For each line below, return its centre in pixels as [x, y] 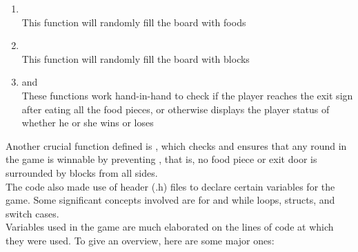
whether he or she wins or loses [88, 123]
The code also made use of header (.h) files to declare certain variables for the [170, 186]
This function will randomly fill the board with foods [134, 22]
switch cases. [32, 213]
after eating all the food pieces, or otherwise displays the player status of [176, 109]
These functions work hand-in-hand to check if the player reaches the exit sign [187, 95]
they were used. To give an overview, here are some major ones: [140, 240]
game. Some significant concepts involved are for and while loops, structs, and [170, 200]
